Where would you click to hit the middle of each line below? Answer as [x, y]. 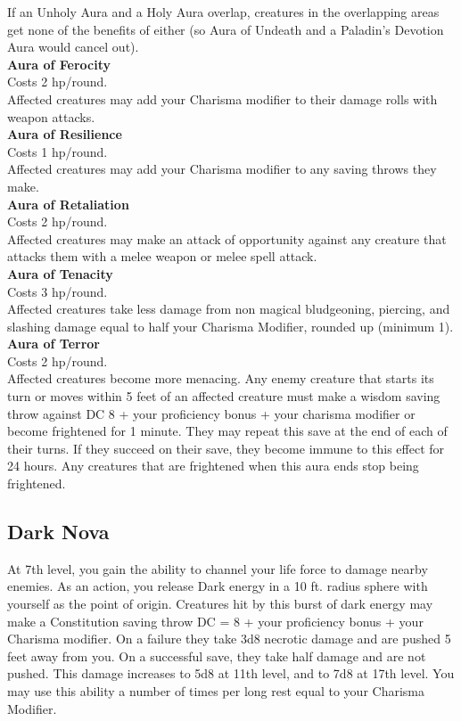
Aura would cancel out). [73, 47]
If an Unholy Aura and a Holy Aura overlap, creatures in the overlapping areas [223, 12]
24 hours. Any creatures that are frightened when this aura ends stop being [213, 466]
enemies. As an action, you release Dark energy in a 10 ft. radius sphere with [218, 586]
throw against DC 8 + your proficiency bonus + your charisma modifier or [211, 413]
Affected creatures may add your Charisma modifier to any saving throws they [222, 169]
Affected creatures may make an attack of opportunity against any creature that [227, 238]
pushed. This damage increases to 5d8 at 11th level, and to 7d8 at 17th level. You [231, 673]
